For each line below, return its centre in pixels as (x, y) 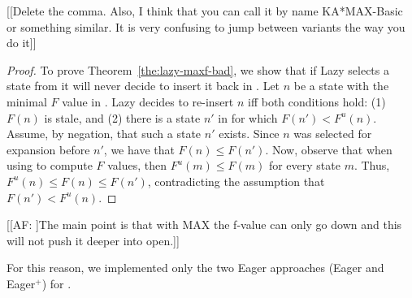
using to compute (50, 165)
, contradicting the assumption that (236, 181)
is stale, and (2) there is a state (122, 117)
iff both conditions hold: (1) (317, 101)
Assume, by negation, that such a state (104, 134)
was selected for (333, 134)
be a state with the (341, 86)
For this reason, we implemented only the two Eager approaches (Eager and (195, 268)
